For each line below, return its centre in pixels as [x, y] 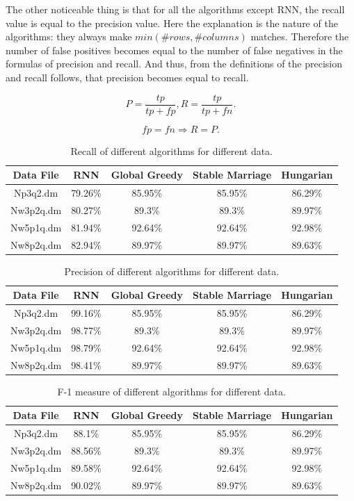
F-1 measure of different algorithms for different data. [171, 391]
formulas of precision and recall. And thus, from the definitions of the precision [174, 64]
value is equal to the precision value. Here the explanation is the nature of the [172, 23]
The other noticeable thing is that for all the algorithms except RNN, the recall [175, 9]
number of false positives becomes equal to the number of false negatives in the [174, 50]
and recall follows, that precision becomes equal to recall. [127, 77]
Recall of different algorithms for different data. [172, 150]
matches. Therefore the [300, 36]
